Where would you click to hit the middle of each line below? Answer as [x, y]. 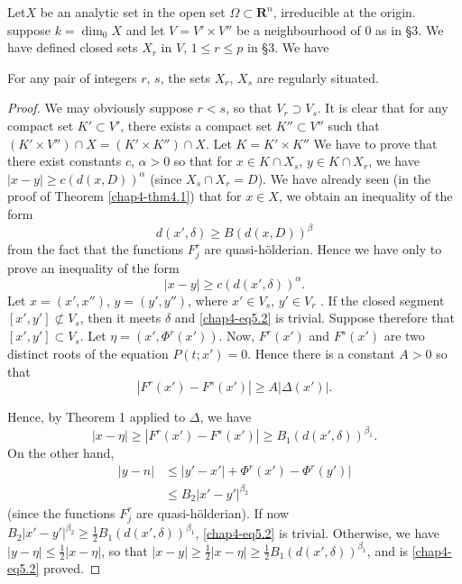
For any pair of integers [72, 77]
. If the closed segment [383, 300]
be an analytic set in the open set [133, 12]
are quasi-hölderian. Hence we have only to [323, 249]
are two [404, 336]
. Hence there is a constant [321, 354]
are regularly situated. [318, 77]
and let [145, 29]
